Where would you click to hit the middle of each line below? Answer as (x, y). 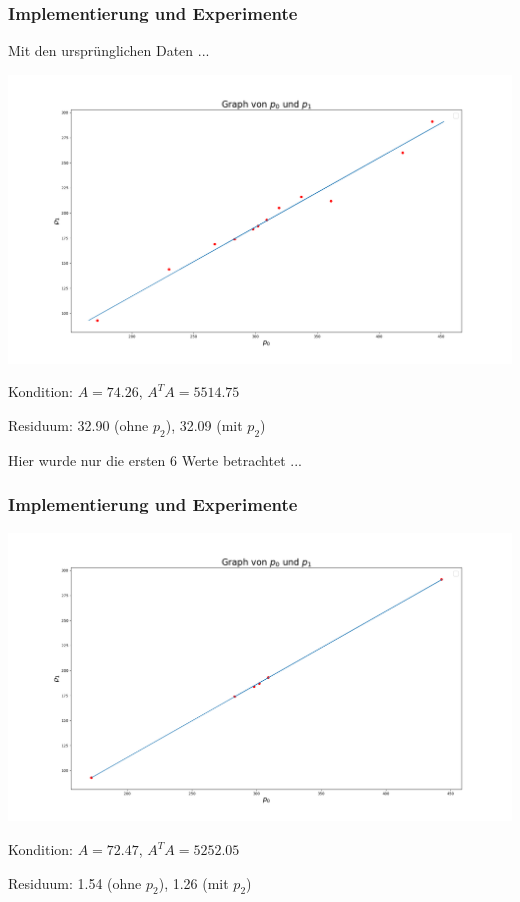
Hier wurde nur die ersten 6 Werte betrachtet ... (155, 459)
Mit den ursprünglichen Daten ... (109, 50)
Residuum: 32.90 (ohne (78, 424)
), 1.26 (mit (193, 882)
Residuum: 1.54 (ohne (75, 882)
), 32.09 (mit (204, 424)
